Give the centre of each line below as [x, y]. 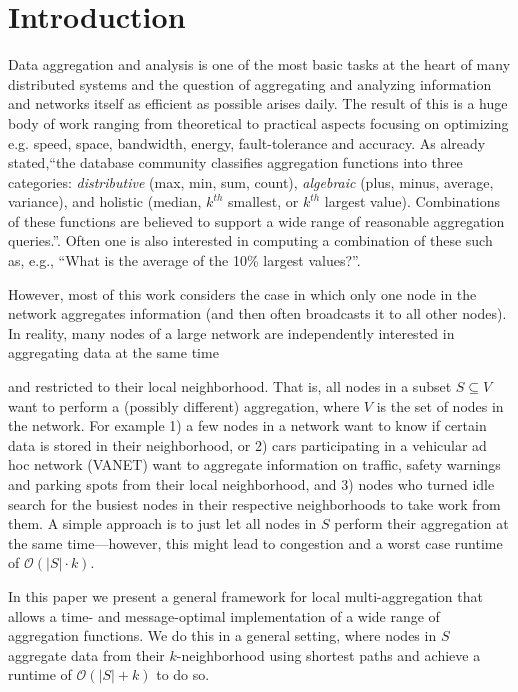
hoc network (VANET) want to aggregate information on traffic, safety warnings [254, 464]
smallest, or [263, 201]
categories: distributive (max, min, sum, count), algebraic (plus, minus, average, [251, 181]
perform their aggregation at [421, 523]
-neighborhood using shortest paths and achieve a [328, 654]
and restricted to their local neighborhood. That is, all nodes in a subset [230, 386]
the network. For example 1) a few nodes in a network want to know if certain [247, 425]
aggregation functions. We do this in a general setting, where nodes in [222, 635]
